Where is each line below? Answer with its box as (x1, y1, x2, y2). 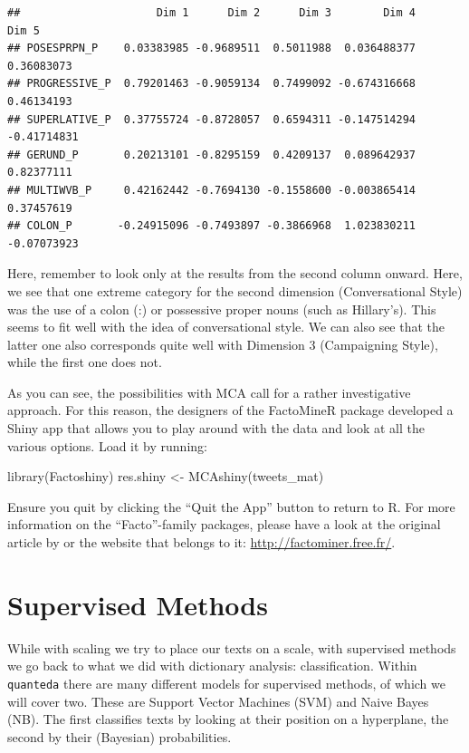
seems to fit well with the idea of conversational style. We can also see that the (7, 317, 445, 336)
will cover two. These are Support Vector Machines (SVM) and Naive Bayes (7, 691, 429, 710)
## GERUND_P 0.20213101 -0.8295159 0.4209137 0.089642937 (7, 148, 416, 161)
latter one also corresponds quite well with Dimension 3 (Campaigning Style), (7, 334, 438, 353)
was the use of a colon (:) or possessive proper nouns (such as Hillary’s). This (7, 299, 436, 318)
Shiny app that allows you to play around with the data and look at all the (7, 419, 426, 438)
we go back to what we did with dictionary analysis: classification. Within (7, 656, 417, 675)
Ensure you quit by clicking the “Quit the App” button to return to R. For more (7, 497, 455, 516)
